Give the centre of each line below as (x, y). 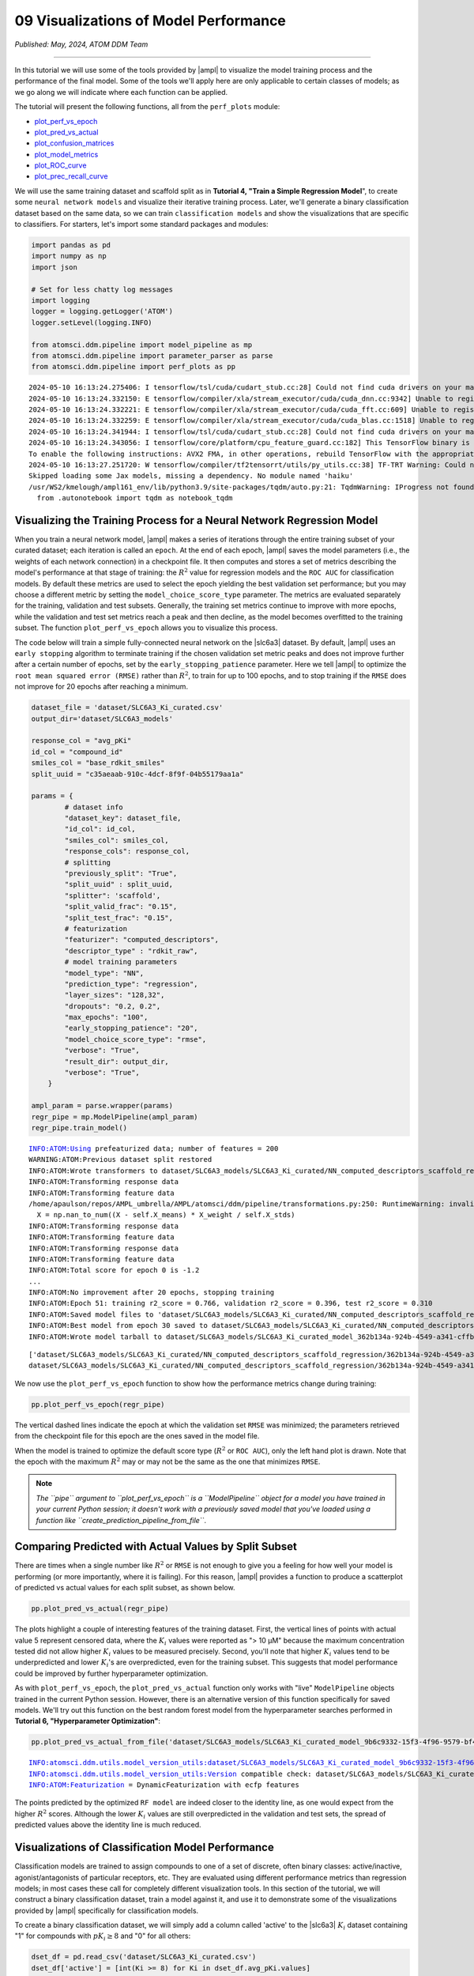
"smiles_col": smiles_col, (117, 840)
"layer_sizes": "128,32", (115, 995)
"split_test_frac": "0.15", (119, 918)
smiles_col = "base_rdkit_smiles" (98, 763)
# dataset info (94, 807)
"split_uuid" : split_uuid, (119, 884)
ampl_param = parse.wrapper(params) (102, 1106)
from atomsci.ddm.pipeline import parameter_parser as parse (152, 355)
